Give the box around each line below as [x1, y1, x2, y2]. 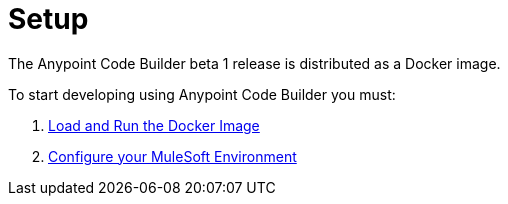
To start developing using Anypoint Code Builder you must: [8, 85, 396, 103]
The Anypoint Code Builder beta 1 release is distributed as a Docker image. [8, 54, 501, 72]
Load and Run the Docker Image [48, 116, 260, 134]
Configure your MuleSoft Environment [48, 147, 297, 165]
